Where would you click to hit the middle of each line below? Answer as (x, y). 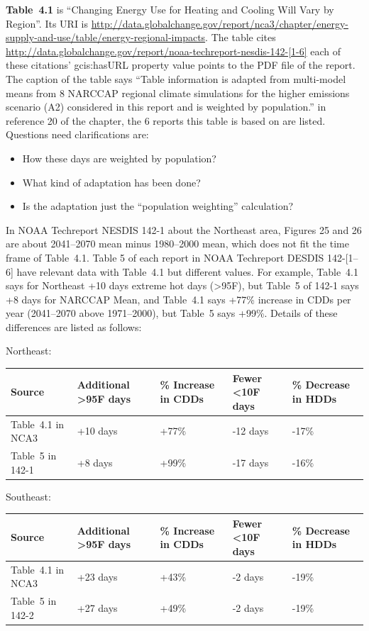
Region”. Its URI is (47, 23)
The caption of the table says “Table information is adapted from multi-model (176, 78)
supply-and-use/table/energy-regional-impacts (106, 37)
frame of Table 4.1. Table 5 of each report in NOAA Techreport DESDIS (165, 257)
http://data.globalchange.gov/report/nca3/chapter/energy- (220, 23)
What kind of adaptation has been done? (111, 182)
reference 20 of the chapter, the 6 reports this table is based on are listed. (166, 120)
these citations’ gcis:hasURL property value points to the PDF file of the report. (181, 65)
